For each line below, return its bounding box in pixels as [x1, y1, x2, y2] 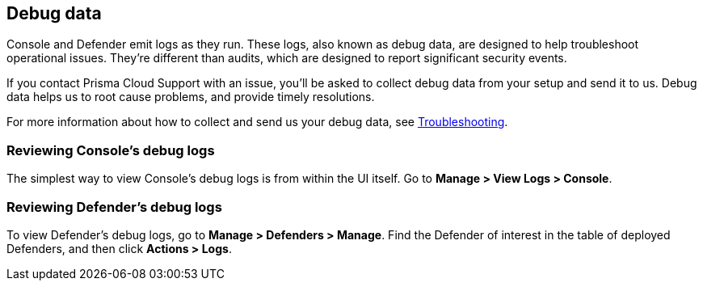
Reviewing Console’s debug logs [6, 141, 215, 158]
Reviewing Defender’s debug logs [6, 198, 222, 215]
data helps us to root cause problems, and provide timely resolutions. [6, 90, 375, 104]
